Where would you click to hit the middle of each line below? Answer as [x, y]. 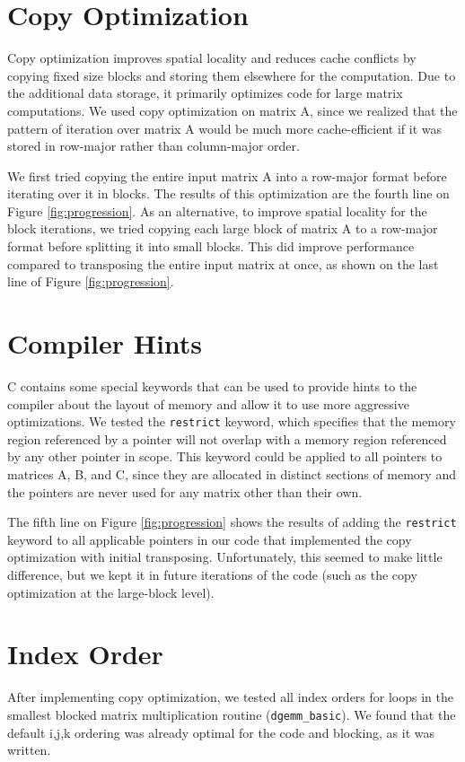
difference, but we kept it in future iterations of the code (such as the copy [212, 575]
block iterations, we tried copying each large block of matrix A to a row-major [223, 228]
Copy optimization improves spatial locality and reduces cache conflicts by [212, 58]
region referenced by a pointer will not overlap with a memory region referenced [227, 438]
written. [29, 750]
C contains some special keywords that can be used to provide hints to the [212, 385]
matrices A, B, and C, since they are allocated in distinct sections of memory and [232, 474]
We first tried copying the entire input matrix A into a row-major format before [227, 175]
